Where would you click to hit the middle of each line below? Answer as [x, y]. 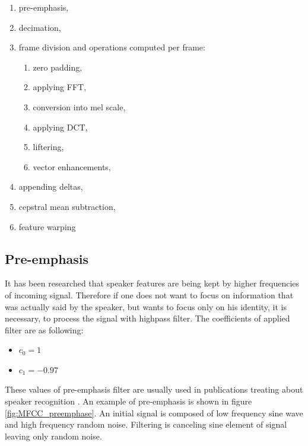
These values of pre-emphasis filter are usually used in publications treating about [154, 389]
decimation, [40, 27]
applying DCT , [60, 127]
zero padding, [58, 67]
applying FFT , [60, 87]
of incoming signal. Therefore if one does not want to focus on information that [149, 294]
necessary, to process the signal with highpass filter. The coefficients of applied [147, 318]
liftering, [48, 147]
